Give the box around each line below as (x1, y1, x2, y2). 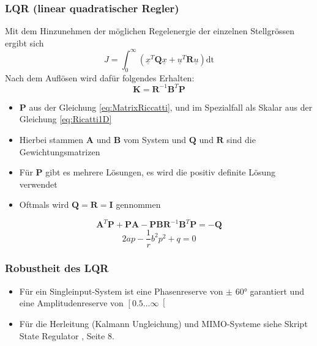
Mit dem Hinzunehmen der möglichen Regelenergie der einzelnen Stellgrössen (5, 24, 294, 37)
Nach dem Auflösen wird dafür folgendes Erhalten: (5, 71, 195, 84)
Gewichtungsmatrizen (19, 145, 100, 158)
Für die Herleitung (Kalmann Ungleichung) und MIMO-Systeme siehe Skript (19, 317, 308, 329)
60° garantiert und (235, 284, 304, 297)
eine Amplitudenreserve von (19, 296, 124, 309)
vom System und (123, 133, 187, 145)
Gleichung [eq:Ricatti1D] (19, 112, 112, 125)
